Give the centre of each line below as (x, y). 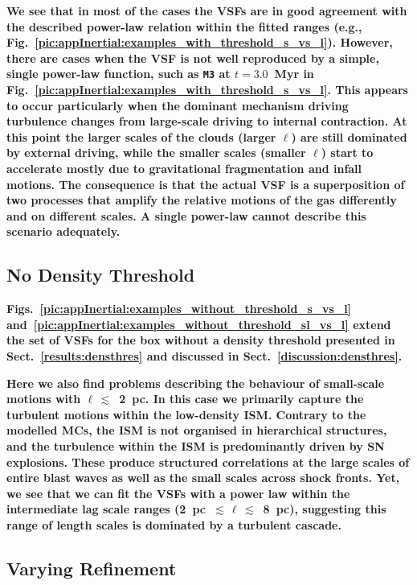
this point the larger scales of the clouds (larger (141, 136)
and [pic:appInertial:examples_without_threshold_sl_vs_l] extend (199, 324)
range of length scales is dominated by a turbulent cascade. (174, 524)
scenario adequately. (63, 231)
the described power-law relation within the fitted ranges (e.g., (184, 26)
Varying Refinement (92, 568)
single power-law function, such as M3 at (119, 74)
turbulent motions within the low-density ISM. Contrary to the (186, 414)
